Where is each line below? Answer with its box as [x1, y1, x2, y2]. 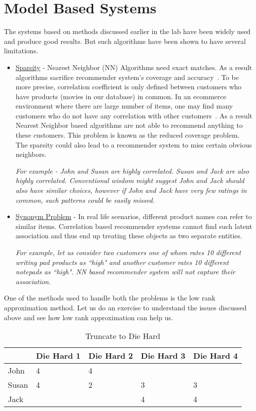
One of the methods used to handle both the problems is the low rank [4, 293, 216, 303]
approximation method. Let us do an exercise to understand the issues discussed [4, 302, 247, 312]
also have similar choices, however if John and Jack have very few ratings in [15, 185, 247, 195]
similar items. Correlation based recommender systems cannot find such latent [15, 221, 253, 231]
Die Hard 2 [88, 350, 133, 362]
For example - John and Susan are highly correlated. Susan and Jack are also [15, 165, 249, 176]
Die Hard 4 [193, 350, 238, 362]
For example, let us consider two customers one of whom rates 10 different [15, 247, 241, 257]
